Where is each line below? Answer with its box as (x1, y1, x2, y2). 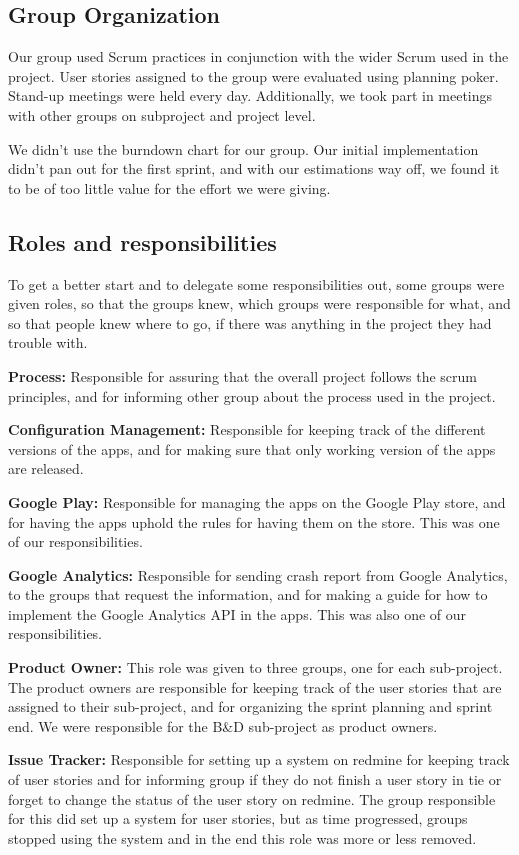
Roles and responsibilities (8, 226, 277, 257)
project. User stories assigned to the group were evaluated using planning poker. (8, 65, 499, 86)
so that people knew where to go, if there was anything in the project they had (8, 312, 492, 333)
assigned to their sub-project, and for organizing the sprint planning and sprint (8, 696, 493, 717)
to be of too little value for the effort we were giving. (8, 177, 331, 198)
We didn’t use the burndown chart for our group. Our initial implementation (8, 138, 479, 159)
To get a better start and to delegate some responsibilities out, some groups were (8, 273, 505, 294)
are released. (8, 458, 84, 479)
